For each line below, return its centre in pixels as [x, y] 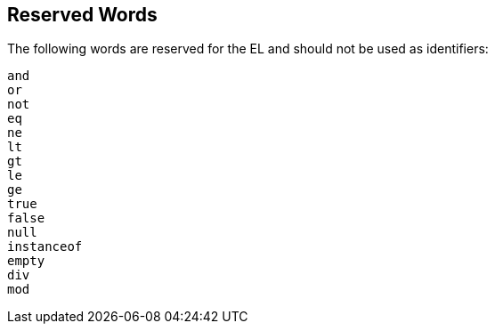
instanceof [45, 247]
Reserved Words [82, 15]
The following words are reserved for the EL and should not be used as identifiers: [248, 49]
